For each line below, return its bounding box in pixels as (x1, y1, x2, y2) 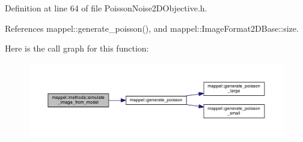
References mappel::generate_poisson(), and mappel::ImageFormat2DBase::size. (5, 22, 299, 34)
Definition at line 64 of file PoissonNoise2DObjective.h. (5, 2, 207, 14)
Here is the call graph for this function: (5, 42, 149, 55)
